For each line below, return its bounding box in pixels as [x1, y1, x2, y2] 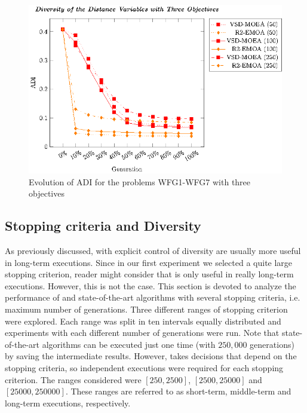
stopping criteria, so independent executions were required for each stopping [5, 361, 284, 374]
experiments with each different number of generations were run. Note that [5, 326, 280, 339]
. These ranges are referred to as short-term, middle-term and [65, 385, 291, 397]
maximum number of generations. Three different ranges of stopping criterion [5, 303, 288, 316]
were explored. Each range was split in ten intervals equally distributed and [5, 314, 281, 327]
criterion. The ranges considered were [5, 373, 142, 386]
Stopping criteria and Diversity [5, 216, 201, 235]
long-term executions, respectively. [5, 396, 131, 409]
